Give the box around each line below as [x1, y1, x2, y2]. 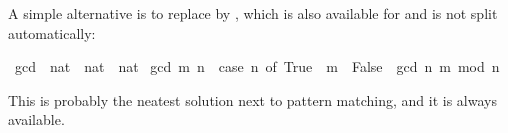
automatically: [8, 22, 96, 43]
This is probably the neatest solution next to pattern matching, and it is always [8, 89, 497, 110]
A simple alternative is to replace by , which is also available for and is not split [8, 3, 498, 23]
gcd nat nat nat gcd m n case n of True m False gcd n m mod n [14, 56, 500, 77]
